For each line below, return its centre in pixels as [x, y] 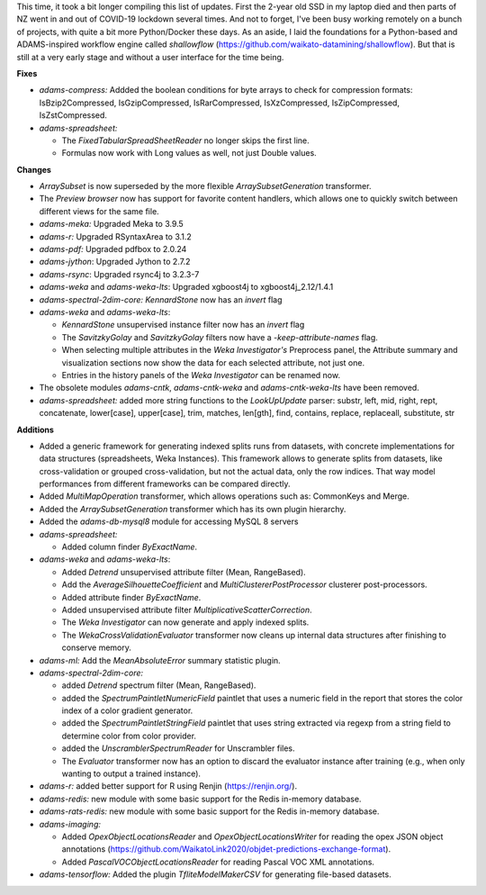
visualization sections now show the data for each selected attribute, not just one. [213, 362]
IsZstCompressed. [73, 115]
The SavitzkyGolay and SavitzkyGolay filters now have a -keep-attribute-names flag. [220, 337]
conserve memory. [97, 647]
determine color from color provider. [129, 736]
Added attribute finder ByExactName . [131, 597]
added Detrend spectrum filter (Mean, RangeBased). [159, 685]
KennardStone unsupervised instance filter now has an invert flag [183, 325]
